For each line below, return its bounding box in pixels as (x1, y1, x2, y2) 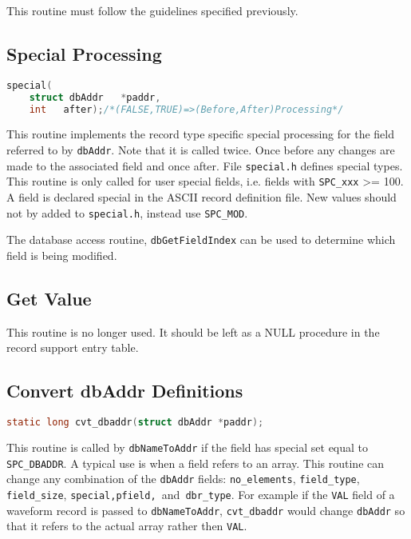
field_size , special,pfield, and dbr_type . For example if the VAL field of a (6, 485, 395, 502)
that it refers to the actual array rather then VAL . (6, 517, 247, 534)
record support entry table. (6, 339, 139, 356)
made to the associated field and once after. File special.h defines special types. (6, 157, 403, 174)
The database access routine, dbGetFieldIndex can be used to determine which (6, 231, 396, 248)
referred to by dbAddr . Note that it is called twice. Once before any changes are (6, 142, 395, 158)
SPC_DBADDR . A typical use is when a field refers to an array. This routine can (6, 454, 385, 471)
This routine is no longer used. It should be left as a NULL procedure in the (6, 323, 380, 340)
